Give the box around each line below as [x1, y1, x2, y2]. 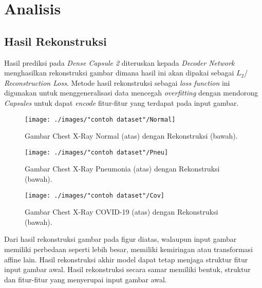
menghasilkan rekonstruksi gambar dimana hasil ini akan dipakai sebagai [4, 67, 234, 78]
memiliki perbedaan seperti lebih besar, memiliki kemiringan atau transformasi [4, 244, 253, 255]
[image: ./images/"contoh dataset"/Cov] [25, 191, 165, 199]
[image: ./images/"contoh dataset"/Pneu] [25, 148, 169, 156]
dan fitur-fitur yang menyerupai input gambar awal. [4, 274, 167, 284]
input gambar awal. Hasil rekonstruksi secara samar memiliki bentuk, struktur [4, 264, 251, 275]
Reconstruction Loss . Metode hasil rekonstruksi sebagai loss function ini [4, 77, 230, 88]
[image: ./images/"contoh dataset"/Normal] [25, 116, 176, 123]
